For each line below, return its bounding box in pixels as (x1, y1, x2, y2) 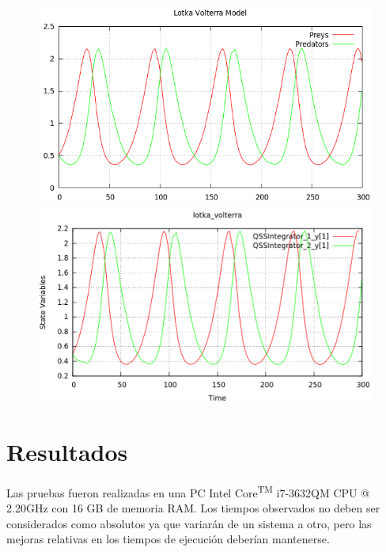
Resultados (6, 435, 128, 467)
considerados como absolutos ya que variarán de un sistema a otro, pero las (6, 515, 372, 531)
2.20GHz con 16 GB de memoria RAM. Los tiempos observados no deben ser (6, 500, 380, 516)
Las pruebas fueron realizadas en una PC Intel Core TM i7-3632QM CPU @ (6, 482, 370, 501)
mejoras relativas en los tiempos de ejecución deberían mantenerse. (6, 531, 330, 547)
